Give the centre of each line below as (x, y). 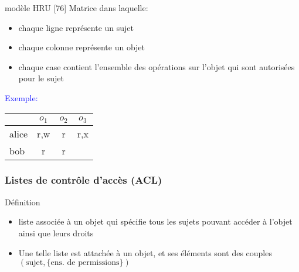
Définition (23, 202)
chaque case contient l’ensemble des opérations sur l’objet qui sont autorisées (157, 66)
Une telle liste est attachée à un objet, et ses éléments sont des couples (145, 252)
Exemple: (21, 97)
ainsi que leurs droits (56, 233)
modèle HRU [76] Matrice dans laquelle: (77, 8)
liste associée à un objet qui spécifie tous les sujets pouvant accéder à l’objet (155, 221)
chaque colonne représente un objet (82, 47)
